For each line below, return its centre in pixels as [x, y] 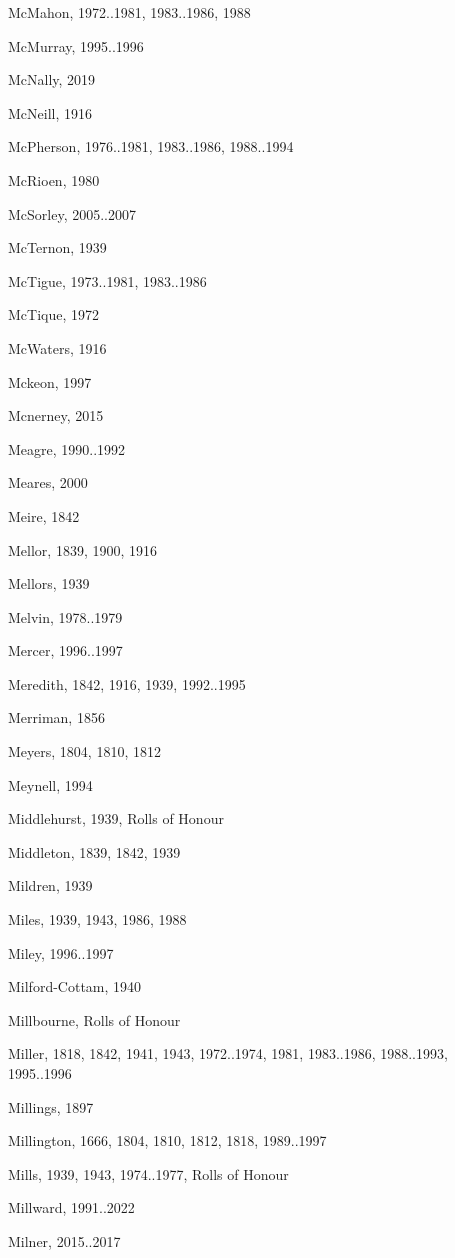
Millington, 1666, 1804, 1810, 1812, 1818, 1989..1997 [167, 1140]
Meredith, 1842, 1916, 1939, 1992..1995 [127, 683]
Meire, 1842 [44, 515]
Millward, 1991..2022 [71, 1207]
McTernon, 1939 [57, 247]
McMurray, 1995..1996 [76, 45]
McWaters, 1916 [57, 347]
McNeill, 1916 [50, 112]
